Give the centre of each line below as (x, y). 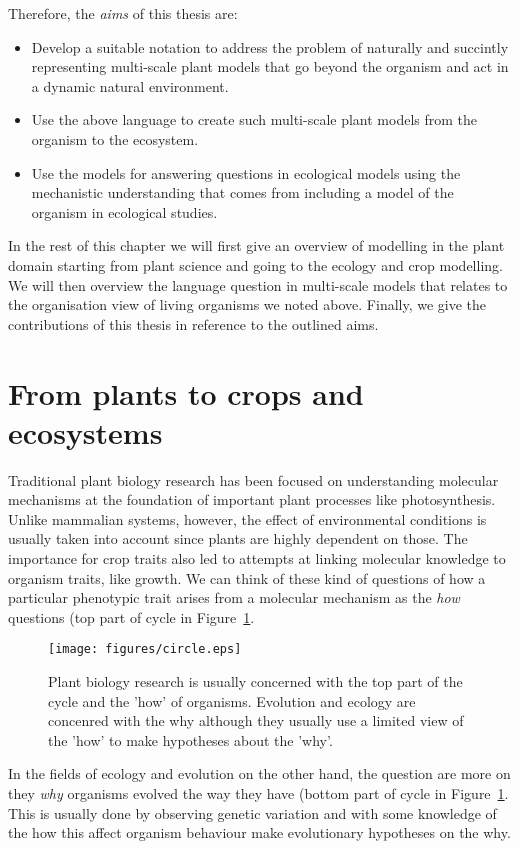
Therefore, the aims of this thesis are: (123, 13)
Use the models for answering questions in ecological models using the (246, 172)
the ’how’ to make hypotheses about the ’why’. (190, 739)
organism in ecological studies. (124, 211)
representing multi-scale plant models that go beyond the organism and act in (270, 66)
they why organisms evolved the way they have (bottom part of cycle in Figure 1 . (258, 793)
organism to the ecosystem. (115, 138)
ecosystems (85, 431)
